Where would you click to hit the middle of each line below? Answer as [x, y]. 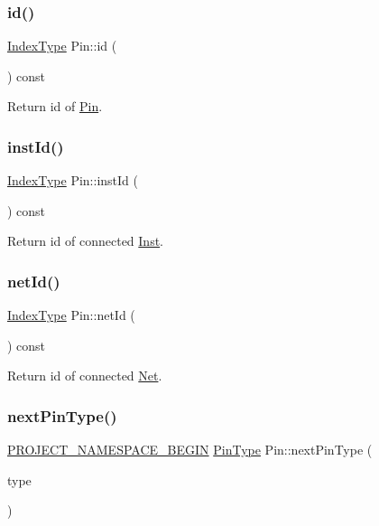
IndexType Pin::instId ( [73, 180]
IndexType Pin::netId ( [71, 315]
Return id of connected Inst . [86, 241]
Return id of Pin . [55, 106]
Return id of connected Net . [85, 376]
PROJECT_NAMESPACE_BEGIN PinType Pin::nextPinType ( [190, 450]
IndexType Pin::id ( [62, 46]
